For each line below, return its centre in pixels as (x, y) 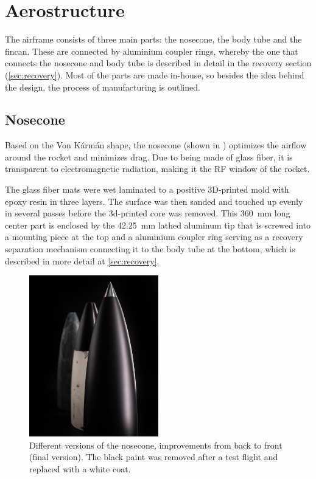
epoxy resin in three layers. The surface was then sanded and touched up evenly (154, 201)
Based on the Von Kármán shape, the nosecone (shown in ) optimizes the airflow (156, 145)
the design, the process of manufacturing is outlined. (103, 87)
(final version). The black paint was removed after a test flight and (154, 457)
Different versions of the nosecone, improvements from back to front (156, 445)
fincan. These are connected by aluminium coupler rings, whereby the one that (152, 51)
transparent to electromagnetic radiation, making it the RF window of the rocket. (157, 169)
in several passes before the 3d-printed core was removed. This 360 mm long (148, 213)
